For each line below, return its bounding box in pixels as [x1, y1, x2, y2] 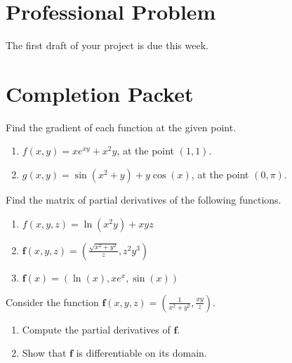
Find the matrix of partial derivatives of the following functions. [6, 192, 281, 207]
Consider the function [6, 294, 99, 309]
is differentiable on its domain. [76, 345, 207, 360]
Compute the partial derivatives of [22, 322, 171, 336]
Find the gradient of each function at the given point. [6, 119, 237, 134]
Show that [22, 345, 67, 360]
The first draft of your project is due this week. [6, 38, 208, 53]
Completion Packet [6, 79, 194, 107]
